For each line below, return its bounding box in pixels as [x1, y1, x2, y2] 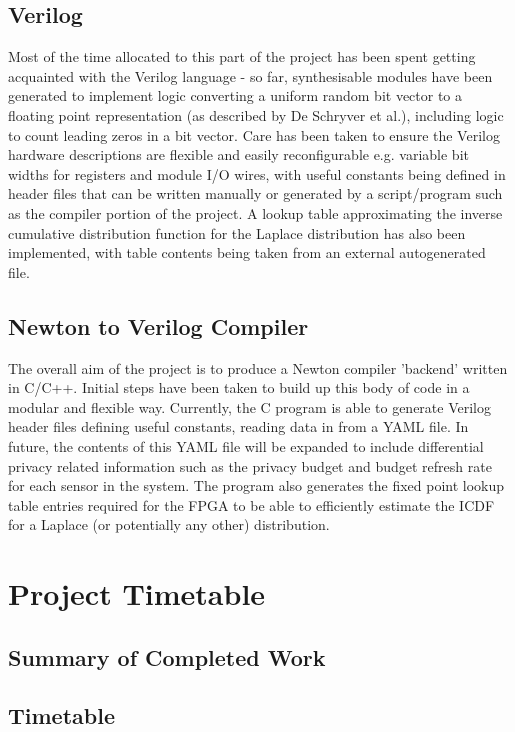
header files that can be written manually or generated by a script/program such [8, 183, 503, 204]
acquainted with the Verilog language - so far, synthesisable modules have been [8, 65, 493, 86]
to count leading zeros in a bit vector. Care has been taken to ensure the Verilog [8, 124, 500, 145]
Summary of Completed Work [8, 641, 326, 672]
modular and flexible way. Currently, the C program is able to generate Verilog [8, 396, 491, 417]
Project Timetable [8, 573, 266, 614]
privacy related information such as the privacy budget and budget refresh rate [8, 455, 492, 476]
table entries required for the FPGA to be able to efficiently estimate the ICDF [8, 494, 495, 515]
